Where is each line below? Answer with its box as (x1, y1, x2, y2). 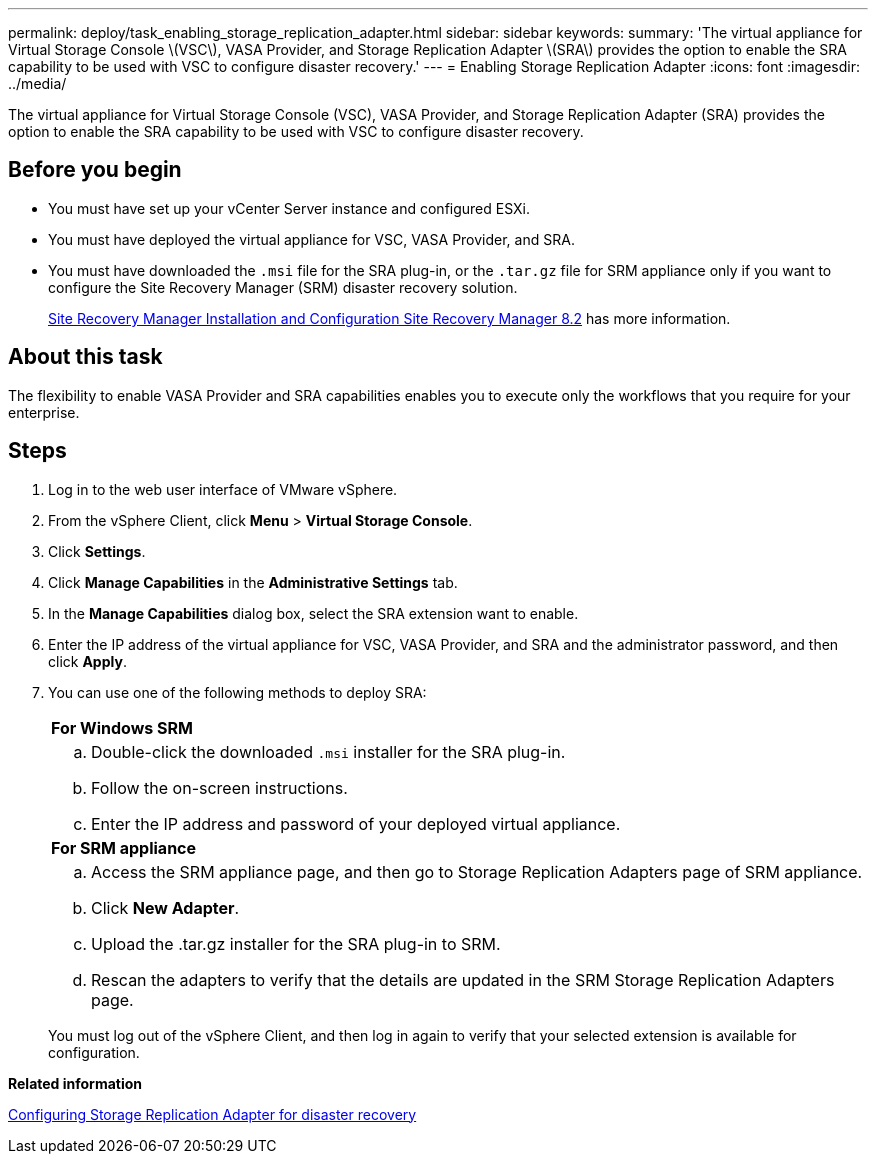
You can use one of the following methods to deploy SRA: (48, 683, 427, 701)
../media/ (8, 75, 67, 92)
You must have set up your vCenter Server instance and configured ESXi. (48, 199, 531, 217)
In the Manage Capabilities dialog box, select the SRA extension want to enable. (48, 604, 579, 622)
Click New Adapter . (91, 897, 240, 918)
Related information (8, 1074, 143, 1092)
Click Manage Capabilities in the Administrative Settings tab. (48, 573, 458, 591)
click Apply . (48, 652, 127, 670)
